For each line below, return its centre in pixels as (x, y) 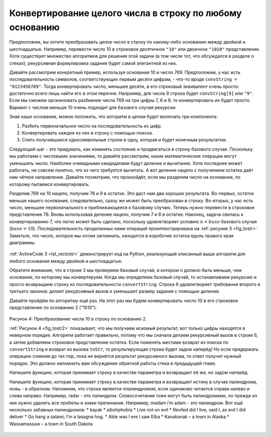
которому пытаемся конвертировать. (50, 184)
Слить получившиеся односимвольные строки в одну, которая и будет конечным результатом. (124, 140)
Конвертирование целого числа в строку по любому (125, 13)
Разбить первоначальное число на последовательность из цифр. (92, 126)
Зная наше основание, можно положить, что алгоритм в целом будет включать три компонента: (113, 117)
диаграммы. (23, 242)
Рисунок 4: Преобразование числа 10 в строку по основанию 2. (78, 319)
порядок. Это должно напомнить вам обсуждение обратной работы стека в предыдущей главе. (113, 363)
